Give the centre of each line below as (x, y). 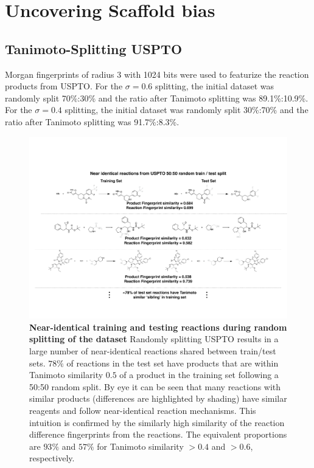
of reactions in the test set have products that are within (173, 363)
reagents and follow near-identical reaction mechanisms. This (143, 410)
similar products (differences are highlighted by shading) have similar (158, 398)
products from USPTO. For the (64, 86)
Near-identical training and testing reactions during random (158, 327)
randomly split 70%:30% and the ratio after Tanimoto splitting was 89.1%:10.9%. (157, 98)
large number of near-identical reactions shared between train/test (153, 350)
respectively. (52, 458)
